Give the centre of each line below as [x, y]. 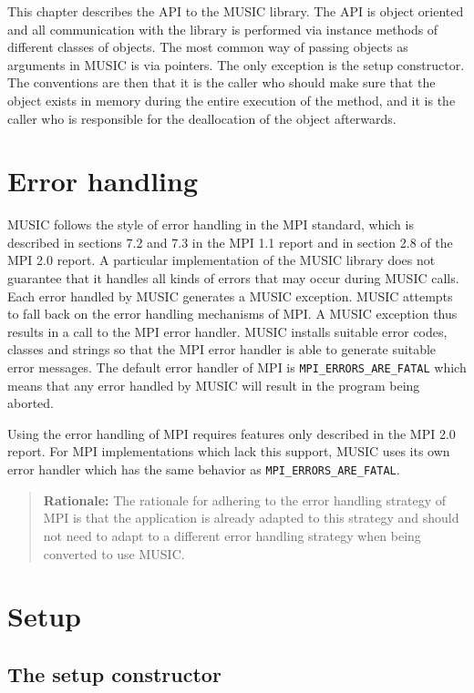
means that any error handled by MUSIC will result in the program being [214, 385]
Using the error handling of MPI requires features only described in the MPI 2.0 [232, 433]
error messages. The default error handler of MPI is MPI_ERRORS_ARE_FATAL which [237, 367]
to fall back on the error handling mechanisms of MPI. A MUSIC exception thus [232, 314]
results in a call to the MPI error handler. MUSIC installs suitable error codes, [227, 331]
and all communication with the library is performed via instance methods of [223, 29]
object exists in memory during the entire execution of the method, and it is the [232, 100]
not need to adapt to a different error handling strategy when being [232, 535]
